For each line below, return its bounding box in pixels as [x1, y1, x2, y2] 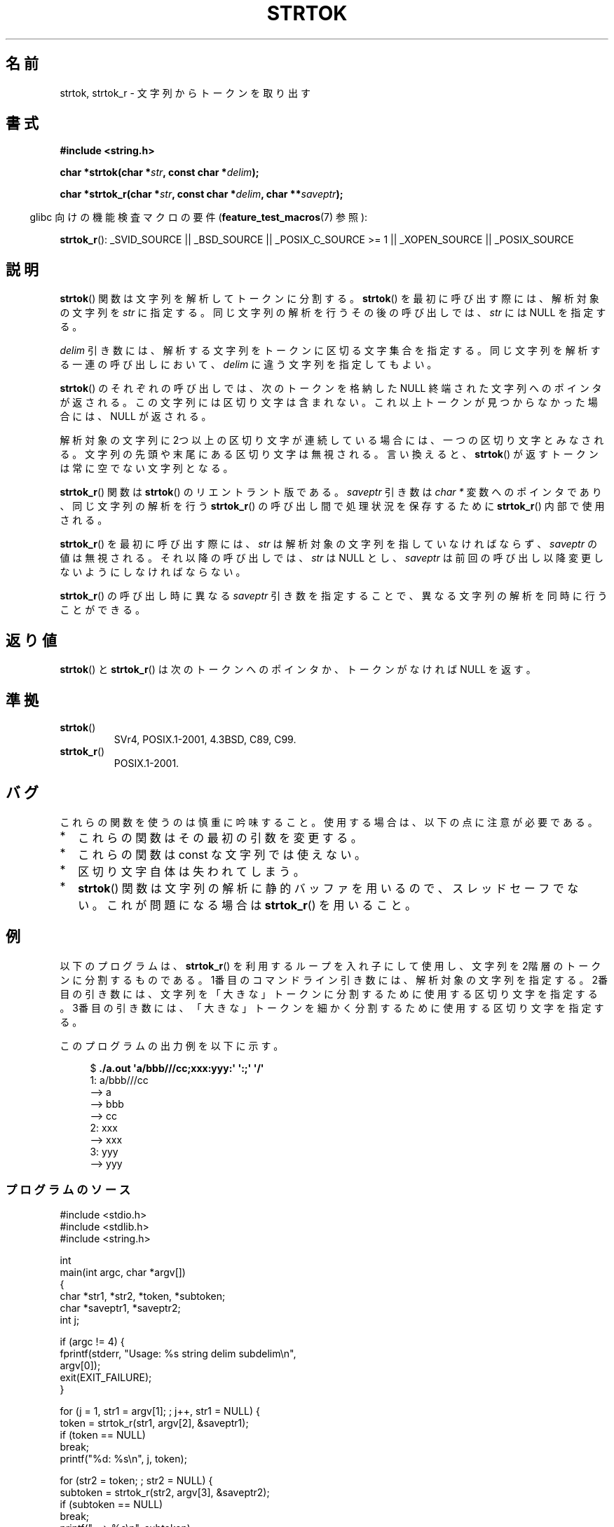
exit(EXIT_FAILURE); [60, 1371, 152, 1384]
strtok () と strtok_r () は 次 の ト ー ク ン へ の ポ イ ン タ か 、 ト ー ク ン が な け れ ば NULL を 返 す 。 [60, 663, 536, 676]
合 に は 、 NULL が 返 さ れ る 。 [60, 410, 212, 423]
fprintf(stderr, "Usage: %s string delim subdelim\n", [60, 1348, 296, 1360]
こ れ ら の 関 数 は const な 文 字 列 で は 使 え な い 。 [78, 847, 367, 862]
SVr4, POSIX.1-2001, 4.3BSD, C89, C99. [114, 733, 296, 745]
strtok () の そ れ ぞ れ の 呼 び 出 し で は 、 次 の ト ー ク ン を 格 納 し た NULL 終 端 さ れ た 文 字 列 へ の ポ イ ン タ [60, 382, 602, 395]
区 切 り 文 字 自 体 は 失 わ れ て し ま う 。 [78, 864, 305, 878]
